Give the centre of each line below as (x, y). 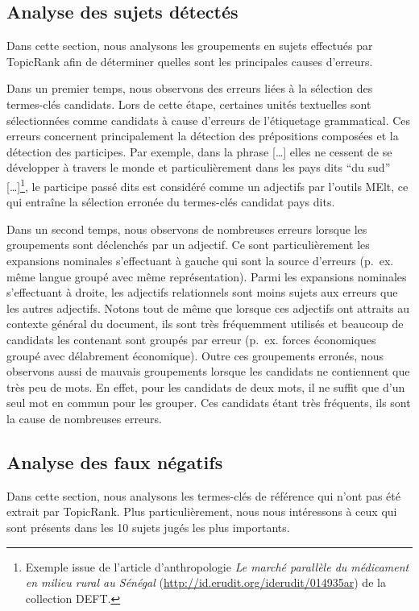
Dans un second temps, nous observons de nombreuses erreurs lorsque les (187, 229)
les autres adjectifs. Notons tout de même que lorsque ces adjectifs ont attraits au (208, 308)
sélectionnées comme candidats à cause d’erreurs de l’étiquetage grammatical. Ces (209, 120)
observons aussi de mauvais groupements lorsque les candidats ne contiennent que (208, 371)
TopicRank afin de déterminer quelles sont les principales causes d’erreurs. (190, 61)
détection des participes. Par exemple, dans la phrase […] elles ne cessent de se (199, 151)
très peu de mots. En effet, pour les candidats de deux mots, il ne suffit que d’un (206, 387)
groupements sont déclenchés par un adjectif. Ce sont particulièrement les (188, 245)
